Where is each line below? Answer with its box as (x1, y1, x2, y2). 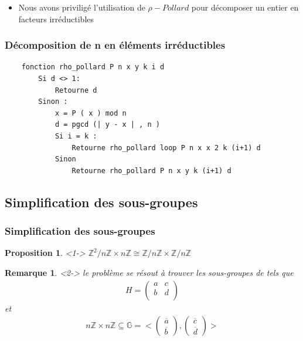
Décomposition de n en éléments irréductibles (5, 38, 226, 52)
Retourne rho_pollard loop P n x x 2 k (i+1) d (72, 143, 261, 152)
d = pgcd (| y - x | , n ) (55, 120, 160, 129)
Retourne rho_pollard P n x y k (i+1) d (72, 166, 231, 175)
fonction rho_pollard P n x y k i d (21, 63, 165, 72)
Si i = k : (55, 131, 97, 140)
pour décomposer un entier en (191, 1, 299, 13)
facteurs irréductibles (18, 12, 94, 25)
